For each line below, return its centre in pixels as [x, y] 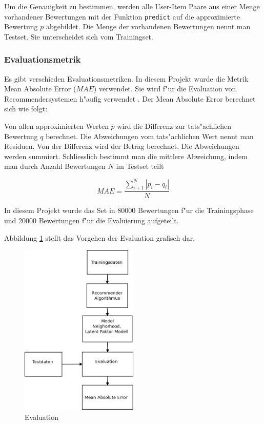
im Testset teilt [140, 166]
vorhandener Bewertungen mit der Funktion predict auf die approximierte [122, 16]
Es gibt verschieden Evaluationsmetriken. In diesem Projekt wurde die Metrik [126, 78]
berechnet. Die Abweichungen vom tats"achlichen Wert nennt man [150, 136]
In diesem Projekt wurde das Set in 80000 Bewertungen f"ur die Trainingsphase [129, 210]
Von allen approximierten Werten [56, 126]
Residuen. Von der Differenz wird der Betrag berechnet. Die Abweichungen [122, 146]
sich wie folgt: [26, 109]
